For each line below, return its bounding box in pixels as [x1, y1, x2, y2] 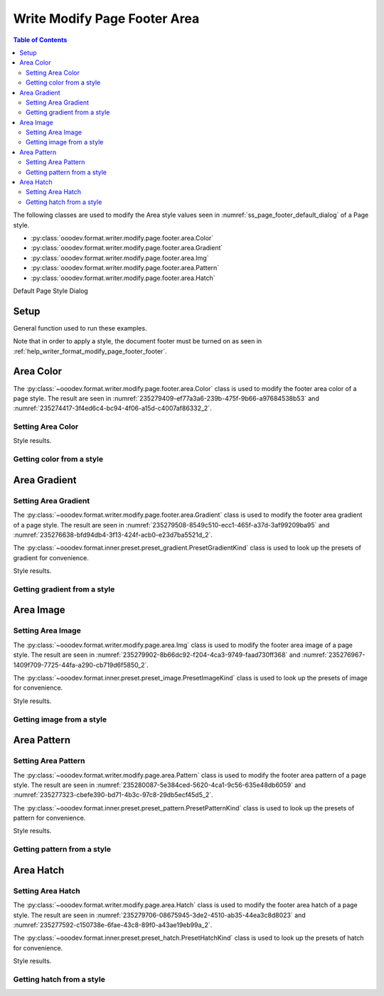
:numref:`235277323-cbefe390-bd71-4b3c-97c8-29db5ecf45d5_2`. [13, 791, 213, 799]
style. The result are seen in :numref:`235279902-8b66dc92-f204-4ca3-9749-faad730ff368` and [13, 650, 301, 659]
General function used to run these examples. [13, 323, 147, 332]
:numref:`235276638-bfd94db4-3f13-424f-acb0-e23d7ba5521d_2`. [13, 530, 213, 539]
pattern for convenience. [13, 814, 86, 823]
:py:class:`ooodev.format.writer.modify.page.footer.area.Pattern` [31, 264, 220, 272]
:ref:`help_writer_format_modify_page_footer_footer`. [13, 347, 167, 355]
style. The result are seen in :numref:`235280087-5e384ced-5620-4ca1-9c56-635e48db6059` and [13, 781, 306, 789]
